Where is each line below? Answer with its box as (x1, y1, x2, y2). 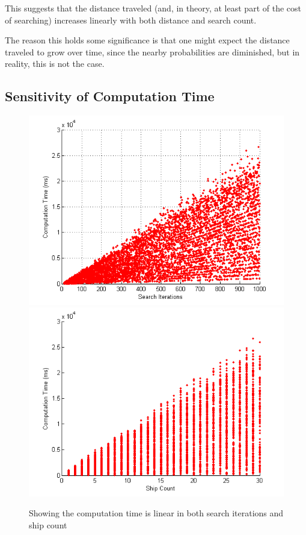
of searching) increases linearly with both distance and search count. (5, 13, 257, 26)
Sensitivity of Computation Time (5, 87, 215, 105)
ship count (29, 518, 67, 531)
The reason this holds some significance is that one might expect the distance (5, 34, 290, 46)
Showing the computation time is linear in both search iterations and (29, 507, 284, 519)
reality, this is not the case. (5, 57, 105, 70)
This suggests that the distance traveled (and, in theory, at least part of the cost (5, 2, 301, 14)
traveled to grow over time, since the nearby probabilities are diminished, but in (5, 45, 300, 58)
